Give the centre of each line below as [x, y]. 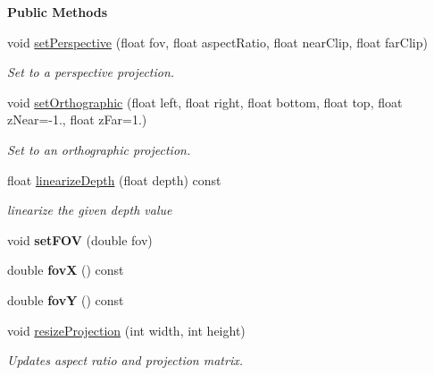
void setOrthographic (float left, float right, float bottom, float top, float [205, 102]
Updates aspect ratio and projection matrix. [125, 360]
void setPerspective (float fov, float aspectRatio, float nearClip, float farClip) [217, 42]
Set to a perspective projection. [91, 72]
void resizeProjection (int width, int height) [126, 330]
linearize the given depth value [90, 210]
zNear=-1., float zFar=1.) [77, 119]
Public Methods [58, 12]
